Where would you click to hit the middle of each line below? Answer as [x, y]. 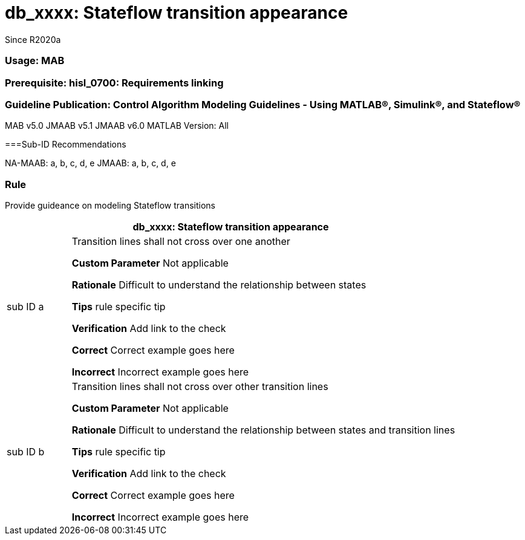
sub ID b [26, 452]
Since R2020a [33, 39]
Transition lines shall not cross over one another [181, 241]
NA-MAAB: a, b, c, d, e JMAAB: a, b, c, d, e [90, 163]
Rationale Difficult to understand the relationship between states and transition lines [263, 430]
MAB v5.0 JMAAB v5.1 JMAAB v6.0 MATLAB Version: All [117, 126]
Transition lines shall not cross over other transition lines [200, 386]
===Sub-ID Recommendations [66, 145]
